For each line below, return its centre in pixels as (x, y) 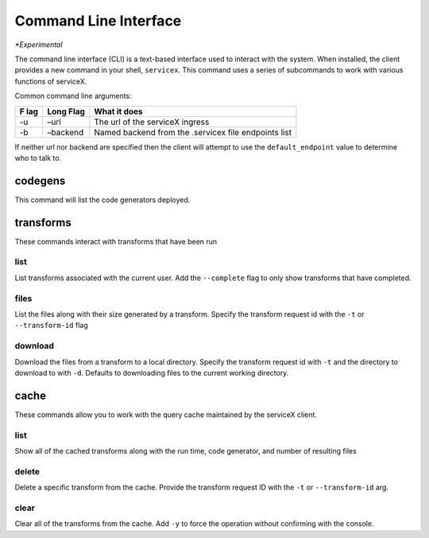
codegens (40, 180)
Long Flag (66, 111)
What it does (118, 111)
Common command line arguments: (73, 96)
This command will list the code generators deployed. (102, 200)
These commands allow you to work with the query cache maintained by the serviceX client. (166, 415)
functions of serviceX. (51, 81)
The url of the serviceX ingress (152, 122)
